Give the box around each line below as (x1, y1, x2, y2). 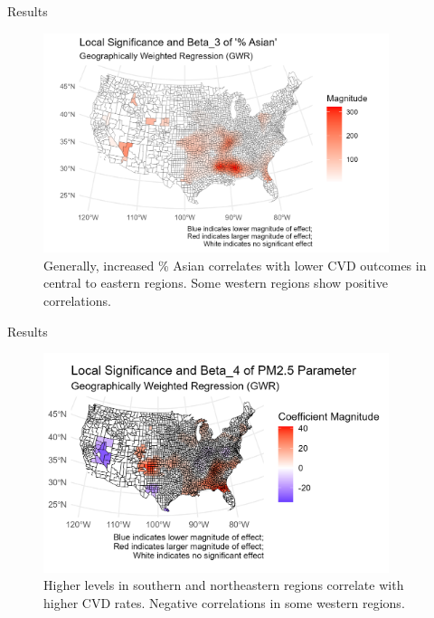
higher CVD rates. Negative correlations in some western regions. (43, 593, 405, 612)
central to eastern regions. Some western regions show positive (43, 273, 388, 292)
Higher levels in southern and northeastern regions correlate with (43, 575, 404, 594)
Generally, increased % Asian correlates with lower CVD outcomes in (43, 255, 427, 274)
